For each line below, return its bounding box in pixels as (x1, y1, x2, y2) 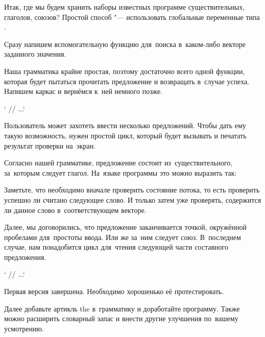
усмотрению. (4, 323, 44, 333)
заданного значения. (4, 49, 66, 59)
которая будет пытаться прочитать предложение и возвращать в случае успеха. (4, 76, 250, 86)
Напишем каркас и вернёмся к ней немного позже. (4, 86, 163, 97)
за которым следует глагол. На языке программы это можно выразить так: (4, 167, 237, 178)
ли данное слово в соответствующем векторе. (4, 204, 147, 215)
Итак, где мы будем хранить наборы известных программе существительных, (4, 2, 245, 12)
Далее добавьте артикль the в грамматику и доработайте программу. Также (4, 303, 240, 314)
